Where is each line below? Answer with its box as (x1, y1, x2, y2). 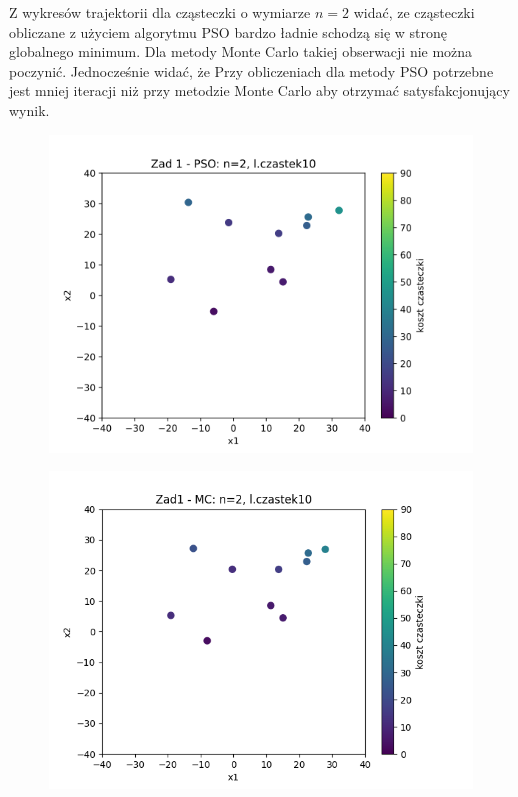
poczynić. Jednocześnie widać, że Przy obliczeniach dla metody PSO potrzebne (9, 60, 494, 81)
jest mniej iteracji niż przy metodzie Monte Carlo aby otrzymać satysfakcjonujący (9, 80, 510, 101)
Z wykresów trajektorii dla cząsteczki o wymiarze (9, 2, 311, 22)
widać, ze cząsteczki (353, 2, 475, 22)
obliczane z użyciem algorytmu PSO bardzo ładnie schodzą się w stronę (9, 21, 448, 42)
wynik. (9, 99, 50, 120)
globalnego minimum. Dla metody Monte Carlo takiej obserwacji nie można (9, 41, 473, 62)
